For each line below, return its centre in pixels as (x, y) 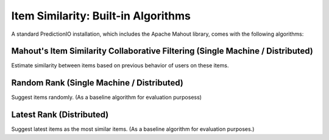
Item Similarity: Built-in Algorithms (101, 16)
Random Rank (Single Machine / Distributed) (97, 83)
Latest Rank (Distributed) (60, 115)
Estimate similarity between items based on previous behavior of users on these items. (120, 65)
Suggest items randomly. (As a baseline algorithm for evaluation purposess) (107, 98)
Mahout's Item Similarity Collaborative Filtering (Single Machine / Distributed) (162, 51)
